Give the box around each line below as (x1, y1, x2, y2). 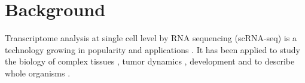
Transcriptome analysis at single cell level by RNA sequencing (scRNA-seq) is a (5, 32, 297, 44)
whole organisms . (5, 66, 71, 79)
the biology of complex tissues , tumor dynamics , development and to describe (5, 55, 295, 67)
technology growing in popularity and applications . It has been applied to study (5, 43, 300, 56)
